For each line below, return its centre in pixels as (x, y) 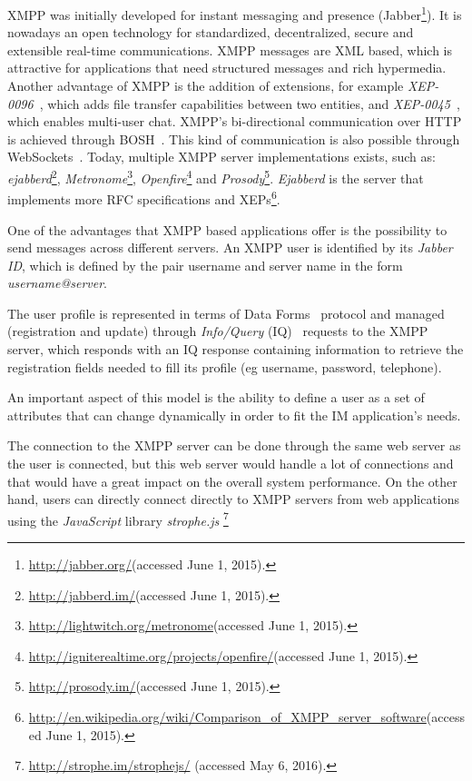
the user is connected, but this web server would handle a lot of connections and (231, 464)
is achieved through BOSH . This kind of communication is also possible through (234, 138)
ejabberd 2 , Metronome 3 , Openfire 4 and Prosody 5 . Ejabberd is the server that (216, 177)
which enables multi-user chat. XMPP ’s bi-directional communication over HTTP (235, 121)
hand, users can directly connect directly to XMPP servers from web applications (234, 499)
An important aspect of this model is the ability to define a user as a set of (216, 397)
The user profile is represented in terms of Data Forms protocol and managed (226, 313)
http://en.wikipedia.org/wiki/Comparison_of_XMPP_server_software (227, 717)
